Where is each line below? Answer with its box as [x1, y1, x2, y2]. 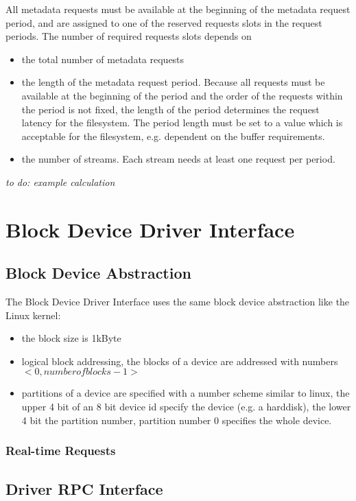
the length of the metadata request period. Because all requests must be [21, 75, 325, 89]
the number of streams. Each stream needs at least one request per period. [21, 152, 335, 166]
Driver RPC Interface [5, 478, 163, 499]
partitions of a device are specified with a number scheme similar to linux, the [21, 386, 350, 400]
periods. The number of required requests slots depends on [5, 29, 252, 43]
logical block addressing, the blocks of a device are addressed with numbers [21, 353, 338, 368]
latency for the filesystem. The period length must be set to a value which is [21, 115, 343, 130]
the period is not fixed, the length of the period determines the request [21, 102, 320, 116]
